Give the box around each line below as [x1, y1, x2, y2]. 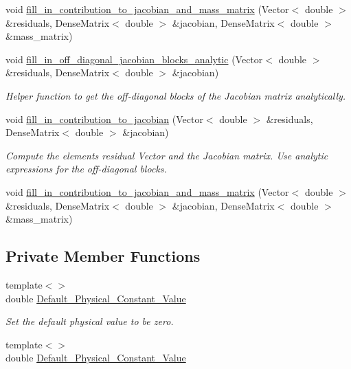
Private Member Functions [5, 245, 201, 267]
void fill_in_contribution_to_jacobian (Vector [5, 111, 203, 126]
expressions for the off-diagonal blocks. [5, 161, 167, 176]
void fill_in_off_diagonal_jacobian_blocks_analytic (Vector [5, 52, 263, 66]
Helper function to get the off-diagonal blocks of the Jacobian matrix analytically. [5, 88, 346, 102]
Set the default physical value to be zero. [5, 314, 174, 328]
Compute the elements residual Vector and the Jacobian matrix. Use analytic [5, 148, 328, 162]
